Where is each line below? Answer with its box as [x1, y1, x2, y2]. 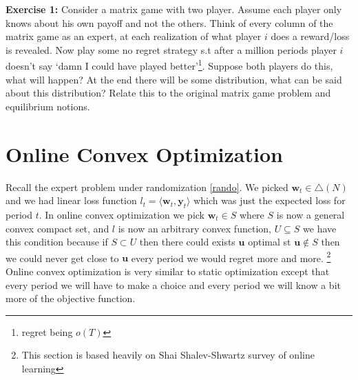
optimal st [248, 234, 291, 249]
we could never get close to [6, 250, 119, 265]
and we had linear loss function [6, 193, 137, 208]
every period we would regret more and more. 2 [131, 248, 331, 265]
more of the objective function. [6, 291, 136, 306]
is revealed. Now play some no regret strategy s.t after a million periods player [6, 42, 337, 57]
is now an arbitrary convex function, [118, 221, 271, 235]
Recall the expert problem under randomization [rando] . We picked [6, 179, 288, 194]
